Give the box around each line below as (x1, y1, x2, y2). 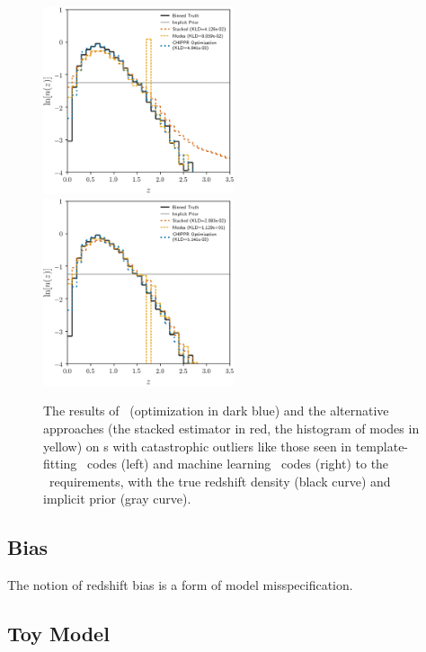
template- (355, 436, 409, 455)
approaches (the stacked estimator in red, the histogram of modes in (43, 418, 420, 437)
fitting (43, 454, 77, 473)
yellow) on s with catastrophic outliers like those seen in (43, 436, 352, 455)
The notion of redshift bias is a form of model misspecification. (7, 576, 353, 594)
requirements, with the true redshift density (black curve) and (49, 471, 391, 490)
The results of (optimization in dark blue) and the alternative (43, 401, 389, 420)
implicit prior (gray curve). (43, 489, 191, 508)
